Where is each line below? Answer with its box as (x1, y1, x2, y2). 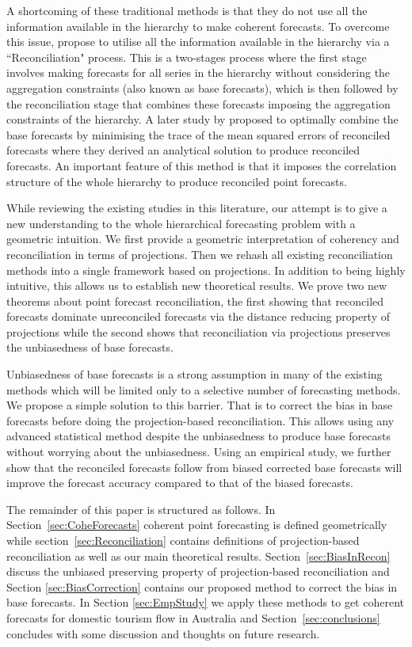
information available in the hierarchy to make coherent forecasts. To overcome (6, 17, 390, 34)
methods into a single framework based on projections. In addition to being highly (6, 261, 406, 278)
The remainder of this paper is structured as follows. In (6, 500, 276, 517)
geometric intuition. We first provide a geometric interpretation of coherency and (6, 230, 399, 247)
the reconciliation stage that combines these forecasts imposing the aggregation (6, 95, 391, 112)
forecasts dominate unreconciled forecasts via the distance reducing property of (6, 308, 391, 325)
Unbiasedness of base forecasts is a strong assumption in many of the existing (6, 366, 383, 382)
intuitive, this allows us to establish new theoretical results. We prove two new (6, 277, 387, 294)
